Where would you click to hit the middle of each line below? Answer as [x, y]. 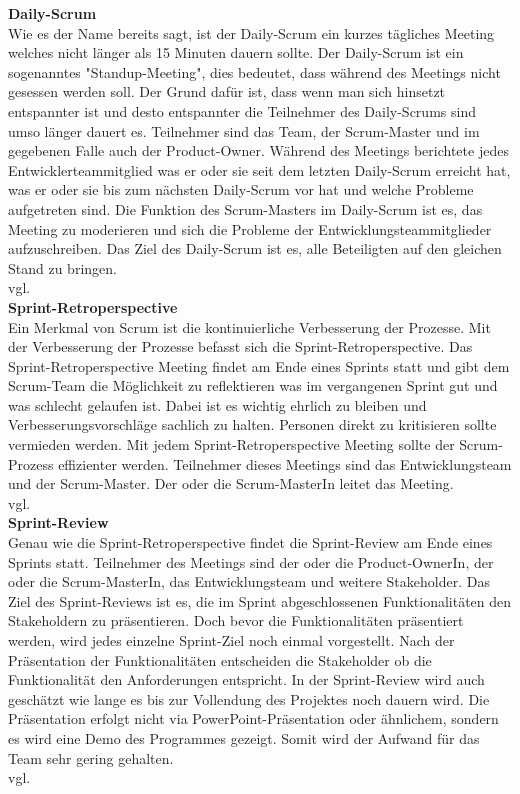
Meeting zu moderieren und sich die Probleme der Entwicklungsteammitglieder [250, 228]
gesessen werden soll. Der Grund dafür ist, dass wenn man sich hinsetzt [227, 91]
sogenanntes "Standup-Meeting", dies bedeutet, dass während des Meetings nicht [254, 71]
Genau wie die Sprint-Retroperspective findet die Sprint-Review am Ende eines [250, 542]
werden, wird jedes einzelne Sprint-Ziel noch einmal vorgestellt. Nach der [231, 640]
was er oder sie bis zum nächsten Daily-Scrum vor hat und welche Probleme [241, 189]
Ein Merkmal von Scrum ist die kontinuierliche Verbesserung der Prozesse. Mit [249, 326]
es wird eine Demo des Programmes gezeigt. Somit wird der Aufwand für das [244, 737]
